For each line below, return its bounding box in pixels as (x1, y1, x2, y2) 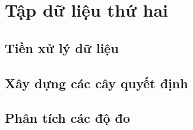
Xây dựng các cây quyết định (5, 73, 188, 92)
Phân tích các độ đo (5, 109, 131, 127)
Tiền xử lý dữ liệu (5, 38, 119, 57)
